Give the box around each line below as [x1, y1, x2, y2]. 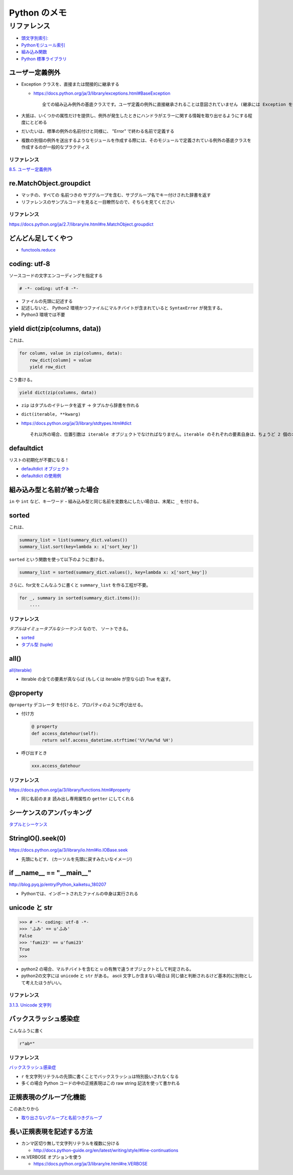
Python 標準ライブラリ [21, 56, 67, 62]
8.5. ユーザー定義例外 [9, 167, 52, 172]
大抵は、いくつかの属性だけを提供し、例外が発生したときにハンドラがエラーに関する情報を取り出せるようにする [21, 112, 249, 118]
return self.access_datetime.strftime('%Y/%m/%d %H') [42, 737, 173, 743]
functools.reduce [21, 247, 56, 252]
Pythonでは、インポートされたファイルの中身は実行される [21, 890, 139, 896]
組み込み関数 [21, 49, 47, 55]
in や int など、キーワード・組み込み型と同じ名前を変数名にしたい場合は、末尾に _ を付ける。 [9, 498, 202, 504]
